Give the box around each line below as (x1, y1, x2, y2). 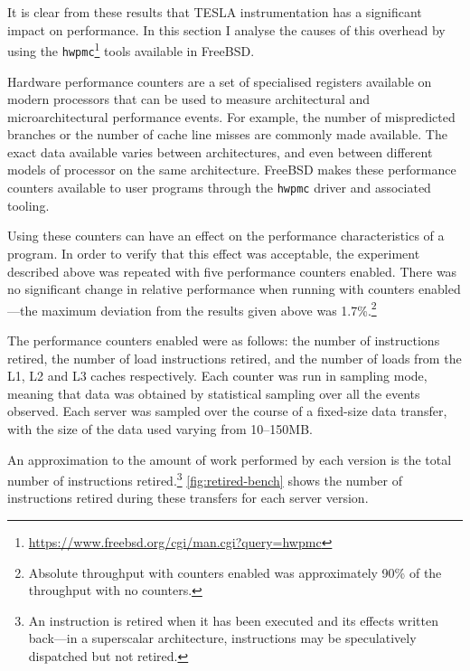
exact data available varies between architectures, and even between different (7, 142, 433, 161)
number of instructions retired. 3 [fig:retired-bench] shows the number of (7, 468, 402, 489)
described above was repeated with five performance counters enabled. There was (7, 261, 457, 280)
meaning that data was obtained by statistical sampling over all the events (7, 383, 420, 402)
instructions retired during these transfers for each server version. (7, 488, 369, 507)
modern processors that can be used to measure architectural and (7, 90, 371, 109)
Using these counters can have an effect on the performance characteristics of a (7, 226, 445, 245)
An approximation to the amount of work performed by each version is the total (7, 449, 452, 468)
